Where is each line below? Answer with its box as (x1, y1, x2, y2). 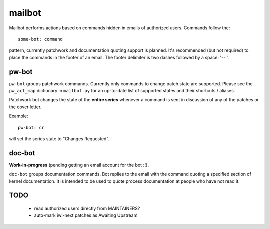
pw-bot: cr (18, 125, 45, 130)
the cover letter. (9, 104, 42, 110)
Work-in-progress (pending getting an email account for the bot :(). (9, 162, 149, 168)
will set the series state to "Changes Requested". (9, 135, 110, 142)
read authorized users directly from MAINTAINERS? (34, 205, 140, 212)
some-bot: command (18, 36, 63, 42)
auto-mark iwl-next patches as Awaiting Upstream (34, 212, 138, 218)
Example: (9, 113, 28, 119)
